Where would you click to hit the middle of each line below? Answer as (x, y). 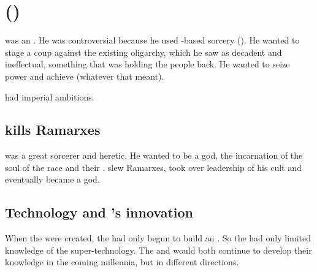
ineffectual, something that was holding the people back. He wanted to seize (147, 64)
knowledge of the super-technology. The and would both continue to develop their (158, 250)
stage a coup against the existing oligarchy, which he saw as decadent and (143, 52)
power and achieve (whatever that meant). (85, 76)
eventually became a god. (52, 179)
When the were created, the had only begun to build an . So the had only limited (158, 238)
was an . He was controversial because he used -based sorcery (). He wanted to (152, 40)
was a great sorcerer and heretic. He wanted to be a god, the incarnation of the (154, 155)
